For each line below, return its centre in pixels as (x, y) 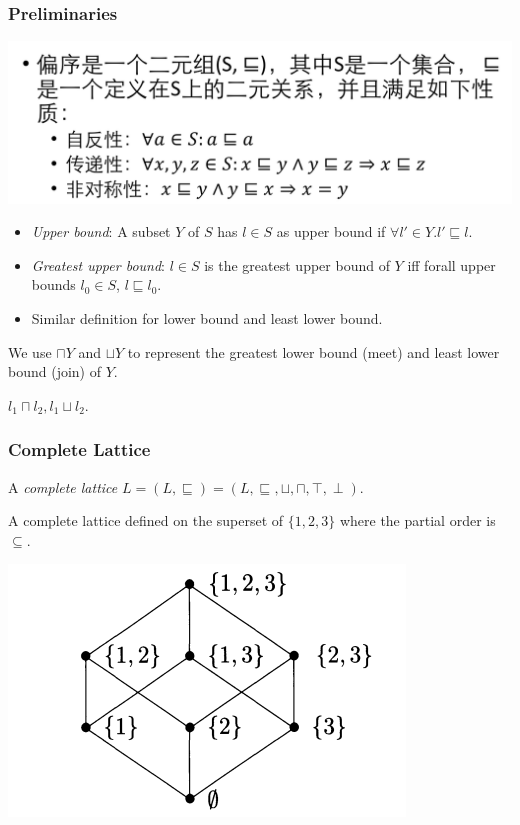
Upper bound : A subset (101, 231)
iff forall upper (451, 264)
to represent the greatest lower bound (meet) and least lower (313, 351)
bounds (53, 284)
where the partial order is (417, 520)
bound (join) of (54, 371)
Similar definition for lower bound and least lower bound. (207, 318)
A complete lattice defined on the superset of (146, 520)
